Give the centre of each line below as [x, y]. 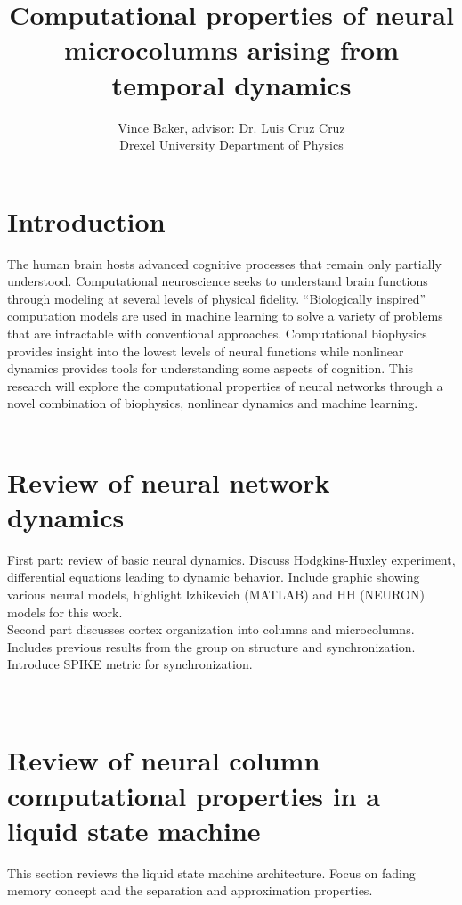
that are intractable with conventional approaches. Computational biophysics [217, 333]
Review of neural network [169, 481]
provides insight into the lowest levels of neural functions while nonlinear [206, 351]
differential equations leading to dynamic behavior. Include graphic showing [214, 577]
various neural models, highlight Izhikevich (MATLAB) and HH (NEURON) [216, 595]
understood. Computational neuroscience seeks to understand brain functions [218, 281]
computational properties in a [194, 795]
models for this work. [65, 611]
